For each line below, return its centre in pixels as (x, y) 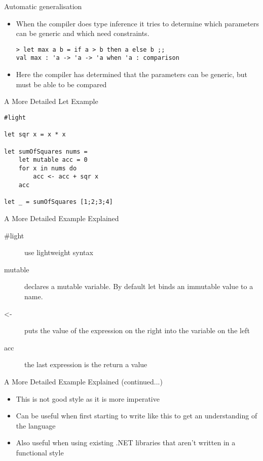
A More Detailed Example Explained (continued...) (83, 382)
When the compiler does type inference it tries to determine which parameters (137, 23)
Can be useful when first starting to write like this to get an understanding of (137, 416)
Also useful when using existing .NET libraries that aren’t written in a (126, 442)
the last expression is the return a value (86, 364)
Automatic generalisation (43, 6)
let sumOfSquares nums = (46, 151)
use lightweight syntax (59, 252)
